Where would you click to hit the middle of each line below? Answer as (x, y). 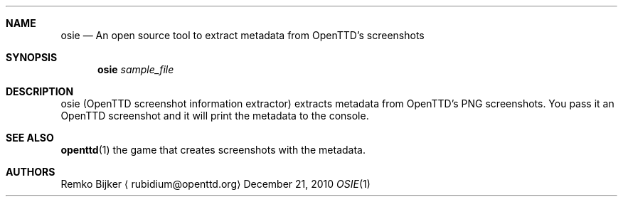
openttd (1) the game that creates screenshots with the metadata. (213, 150)
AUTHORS (31, 172)
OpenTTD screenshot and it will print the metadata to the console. (215, 116)
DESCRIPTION (40, 91)
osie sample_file (136, 69)
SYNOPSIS (32, 57)
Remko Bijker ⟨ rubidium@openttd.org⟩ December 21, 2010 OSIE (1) (215, 184)
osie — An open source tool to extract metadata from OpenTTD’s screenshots (243, 35)
